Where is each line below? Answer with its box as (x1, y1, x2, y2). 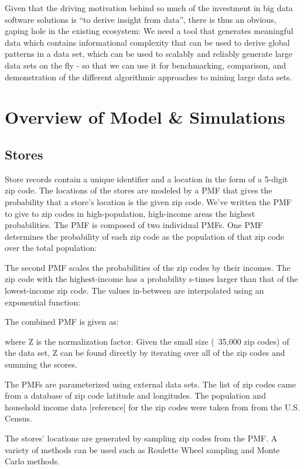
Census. (5, 412, 32, 424)
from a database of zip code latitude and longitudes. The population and (5, 389, 266, 402)
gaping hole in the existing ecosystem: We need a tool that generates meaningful (5, 25, 293, 37)
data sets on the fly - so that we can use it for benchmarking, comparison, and (5, 59, 286, 71)
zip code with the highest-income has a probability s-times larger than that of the (5, 273, 298, 285)
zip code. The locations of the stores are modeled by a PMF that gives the (5, 184, 272, 196)
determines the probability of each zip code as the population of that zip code (5, 230, 285, 242)
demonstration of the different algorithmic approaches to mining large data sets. (5, 70, 292, 83)
